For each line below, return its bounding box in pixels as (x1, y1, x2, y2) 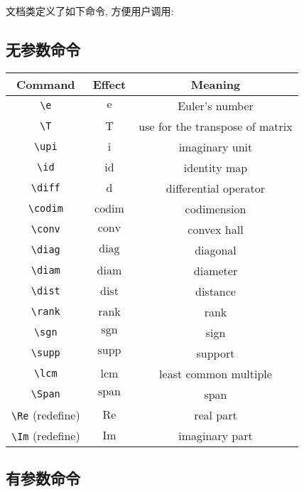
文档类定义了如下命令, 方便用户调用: (6, 4, 174, 18)
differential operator (165, 179, 266, 196)
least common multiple (159, 365, 272, 382)
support (196, 344, 235, 361)
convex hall (188, 220, 244, 237)
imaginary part (178, 427, 253, 444)
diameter (193, 262, 238, 279)
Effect (92, 75, 126, 92)
